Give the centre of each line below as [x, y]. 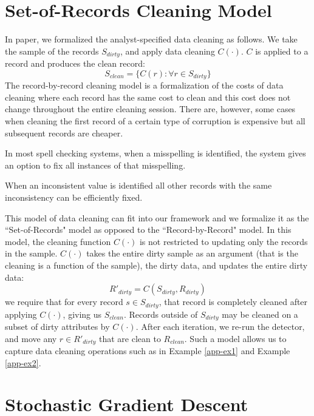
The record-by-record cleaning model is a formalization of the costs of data [144, 85]
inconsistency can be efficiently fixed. [74, 197]
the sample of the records [52, 51]
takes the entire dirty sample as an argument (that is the [192, 253]
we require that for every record [64, 302]
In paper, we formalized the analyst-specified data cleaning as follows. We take [151, 39]
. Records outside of [161, 314]
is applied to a [282, 51]
